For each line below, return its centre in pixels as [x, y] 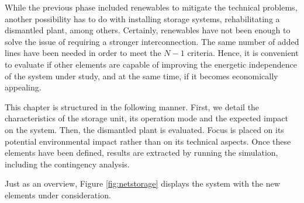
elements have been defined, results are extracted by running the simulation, [141, 153]
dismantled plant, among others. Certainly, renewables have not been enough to [148, 30]
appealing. [23, 87]
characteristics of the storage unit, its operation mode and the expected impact [147, 118]
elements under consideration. [58, 195]
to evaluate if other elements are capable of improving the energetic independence [151, 64]
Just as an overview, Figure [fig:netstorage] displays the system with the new [142, 183]
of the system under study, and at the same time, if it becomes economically [141, 76]
